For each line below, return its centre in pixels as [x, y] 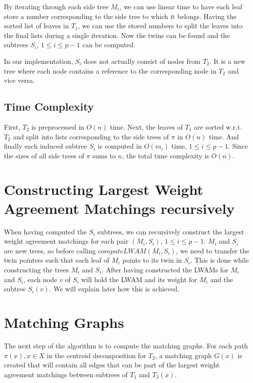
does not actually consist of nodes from [142, 61]
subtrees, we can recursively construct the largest [171, 231]
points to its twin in [152, 260]
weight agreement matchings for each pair [66, 241]
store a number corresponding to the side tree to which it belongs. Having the [120, 16]
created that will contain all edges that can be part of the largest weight [112, 365]
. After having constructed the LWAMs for [165, 270]
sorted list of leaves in [37, 26]
